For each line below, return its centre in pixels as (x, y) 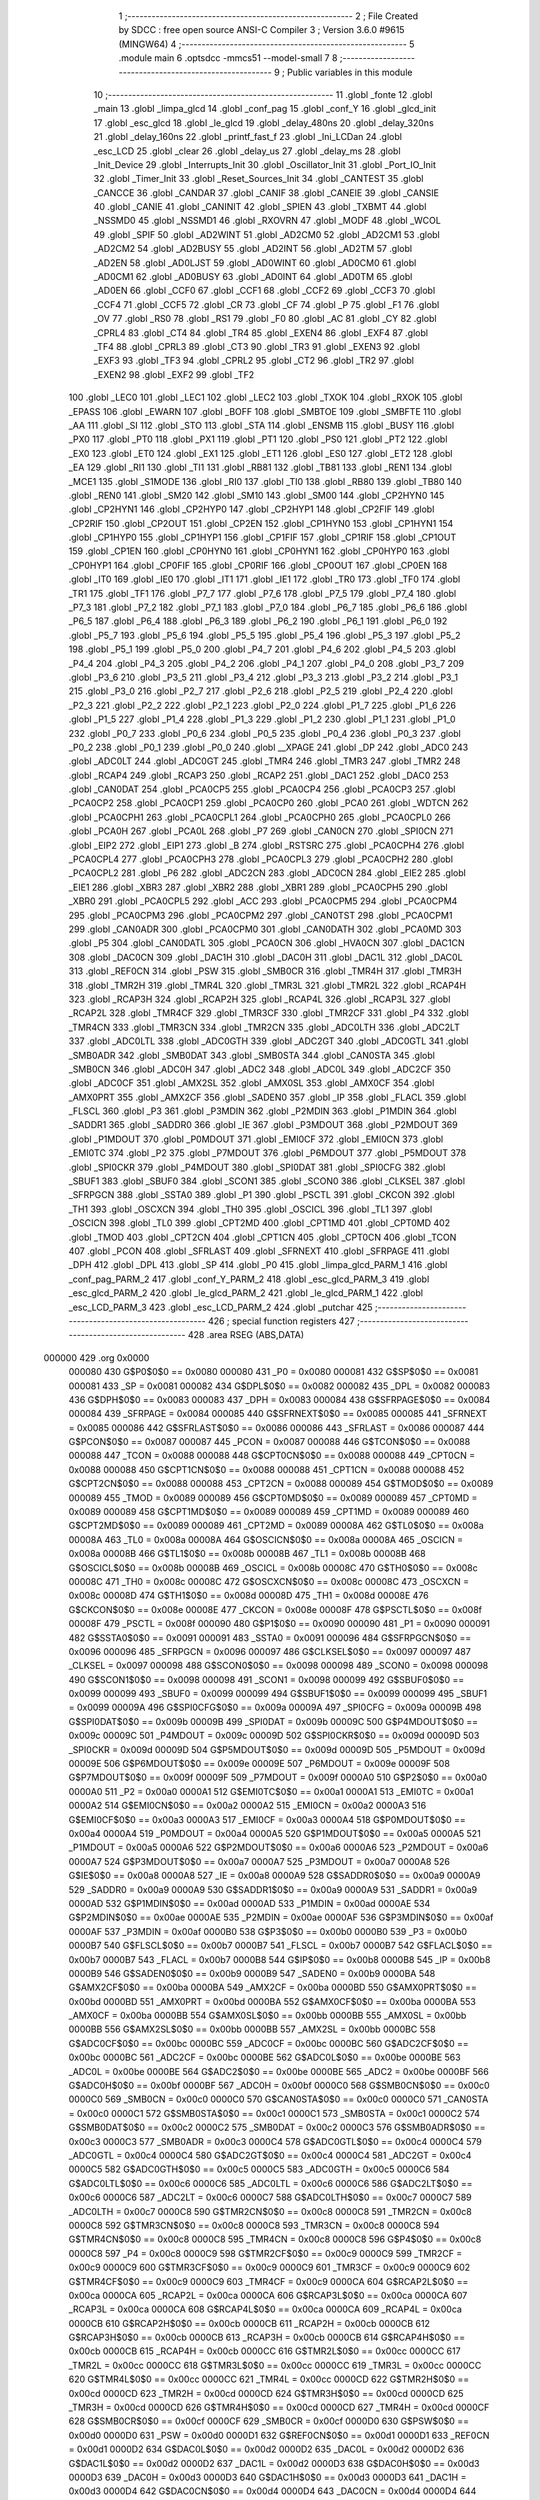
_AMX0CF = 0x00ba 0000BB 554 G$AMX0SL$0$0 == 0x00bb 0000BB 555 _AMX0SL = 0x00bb (267, 2016)
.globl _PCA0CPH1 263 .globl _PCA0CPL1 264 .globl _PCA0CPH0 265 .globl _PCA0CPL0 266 (260, 817)
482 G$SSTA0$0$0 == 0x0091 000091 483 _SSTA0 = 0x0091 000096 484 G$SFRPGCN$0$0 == (270, 1637)
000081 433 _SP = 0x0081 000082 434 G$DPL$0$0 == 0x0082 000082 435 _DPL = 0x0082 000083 (279, 1386)
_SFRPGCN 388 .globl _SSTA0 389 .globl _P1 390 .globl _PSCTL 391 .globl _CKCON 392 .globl (261, 1195)
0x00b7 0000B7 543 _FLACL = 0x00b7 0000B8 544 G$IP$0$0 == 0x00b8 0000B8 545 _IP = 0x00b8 (279, 1959)
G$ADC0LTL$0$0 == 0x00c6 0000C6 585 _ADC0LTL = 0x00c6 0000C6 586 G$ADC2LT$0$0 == (270, 2183)
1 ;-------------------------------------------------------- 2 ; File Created (268, 16)
